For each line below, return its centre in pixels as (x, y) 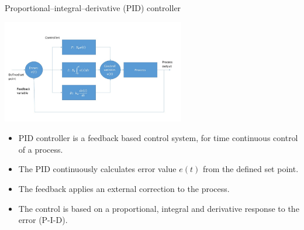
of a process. (41, 149)
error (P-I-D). (43, 220)
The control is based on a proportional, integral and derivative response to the (159, 208)
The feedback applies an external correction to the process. (124, 189)
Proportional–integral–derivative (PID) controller (93, 8)
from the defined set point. (251, 169)
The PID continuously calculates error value (97, 169)
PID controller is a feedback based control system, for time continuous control (158, 138)
